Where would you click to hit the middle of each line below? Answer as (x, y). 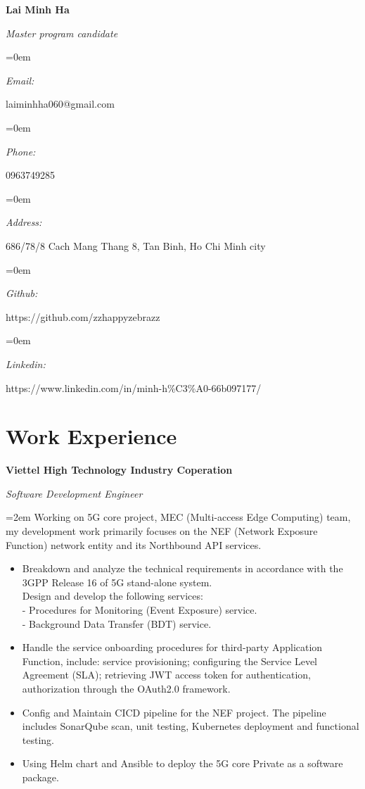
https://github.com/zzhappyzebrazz (83, 316)
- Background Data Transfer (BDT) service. (117, 623)
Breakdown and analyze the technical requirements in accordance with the (182, 568)
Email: (20, 80)
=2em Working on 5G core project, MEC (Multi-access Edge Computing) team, (178, 517)
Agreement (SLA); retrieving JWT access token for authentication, (166, 675)
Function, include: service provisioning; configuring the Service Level (169, 661)
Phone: (21, 151)
